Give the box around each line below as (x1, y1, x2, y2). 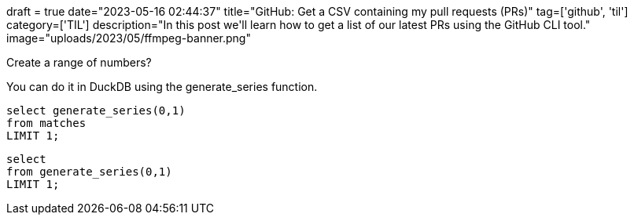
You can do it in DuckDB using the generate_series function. (6, 80, 318, 93)
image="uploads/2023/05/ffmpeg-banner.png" (6, 31, 251, 45)
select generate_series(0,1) (6, 104, 186, 117)
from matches (6, 117, 87, 129)
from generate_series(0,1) (6, 165, 172, 178)
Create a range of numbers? (6, 56, 152, 69)
